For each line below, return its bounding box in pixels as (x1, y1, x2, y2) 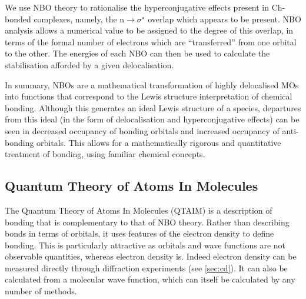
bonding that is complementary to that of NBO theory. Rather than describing (5, 215, 290, 228)
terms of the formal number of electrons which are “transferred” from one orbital (5, 35, 297, 48)
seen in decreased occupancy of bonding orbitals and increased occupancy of (5, 124, 280, 137)
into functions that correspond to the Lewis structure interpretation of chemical (5, 90, 292, 102)
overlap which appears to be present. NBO (148, 12, 301, 25)
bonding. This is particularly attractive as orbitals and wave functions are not (5, 238, 286, 251)
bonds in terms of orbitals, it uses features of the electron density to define (5, 227, 274, 240)
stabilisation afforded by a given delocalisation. (5, 58, 174, 71)
